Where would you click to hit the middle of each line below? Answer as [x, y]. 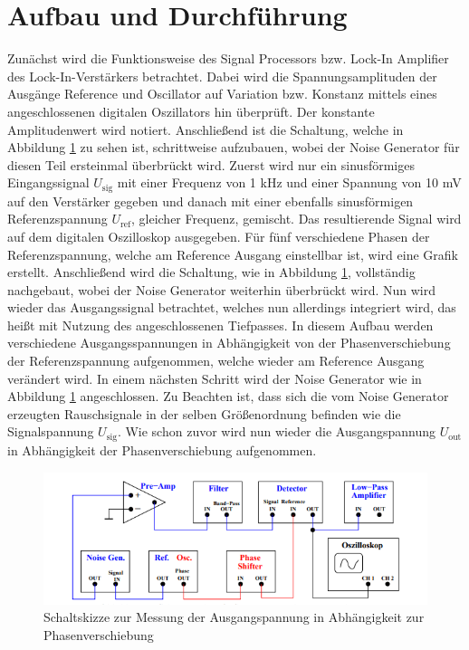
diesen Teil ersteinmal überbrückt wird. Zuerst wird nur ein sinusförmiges [211, 164]
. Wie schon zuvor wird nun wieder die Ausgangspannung [277, 431]
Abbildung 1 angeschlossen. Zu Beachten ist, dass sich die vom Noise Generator [228, 396]
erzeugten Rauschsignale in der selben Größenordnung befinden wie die [204, 413]
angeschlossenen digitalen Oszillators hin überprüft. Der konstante [191, 111]
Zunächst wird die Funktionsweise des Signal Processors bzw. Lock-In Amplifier [228, 58]
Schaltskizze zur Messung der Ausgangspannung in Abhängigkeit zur [234, 617]
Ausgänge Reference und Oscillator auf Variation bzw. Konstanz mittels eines [222, 94]
